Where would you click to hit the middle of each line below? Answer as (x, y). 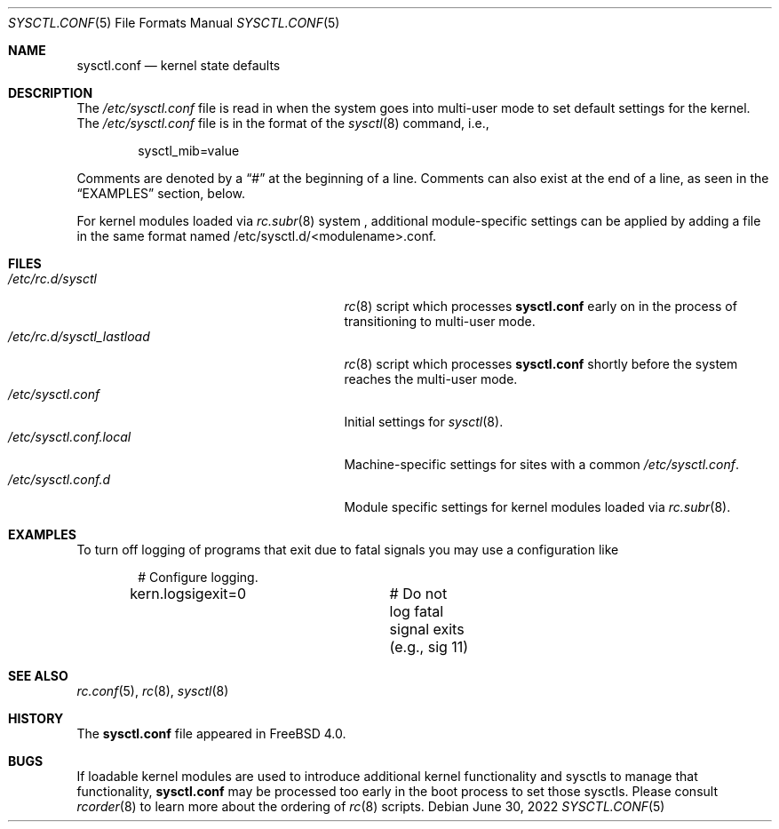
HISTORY (36, 718)
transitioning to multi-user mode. (440, 321)
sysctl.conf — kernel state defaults (179, 65)
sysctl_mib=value (189, 151)
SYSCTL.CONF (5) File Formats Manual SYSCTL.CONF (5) (174, 23)
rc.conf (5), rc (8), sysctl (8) (153, 691)
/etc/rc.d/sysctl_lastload (79, 336)
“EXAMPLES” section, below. (161, 193)
